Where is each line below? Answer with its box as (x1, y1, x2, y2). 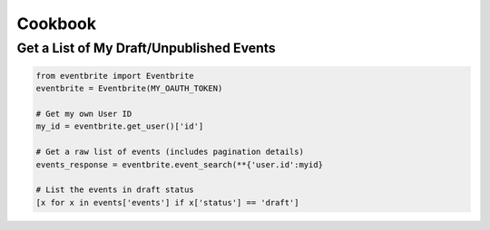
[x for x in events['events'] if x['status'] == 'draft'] (35, 197, 299, 207)
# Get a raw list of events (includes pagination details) (35, 147, 304, 158)
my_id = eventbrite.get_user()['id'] (35, 121, 204, 131)
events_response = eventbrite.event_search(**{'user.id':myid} (35, 159, 324, 169)
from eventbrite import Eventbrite (35, 71, 194, 81)
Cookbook (16, 14, 97, 34)
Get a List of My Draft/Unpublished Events (16, 40, 276, 56)
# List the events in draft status (35, 185, 194, 195)
